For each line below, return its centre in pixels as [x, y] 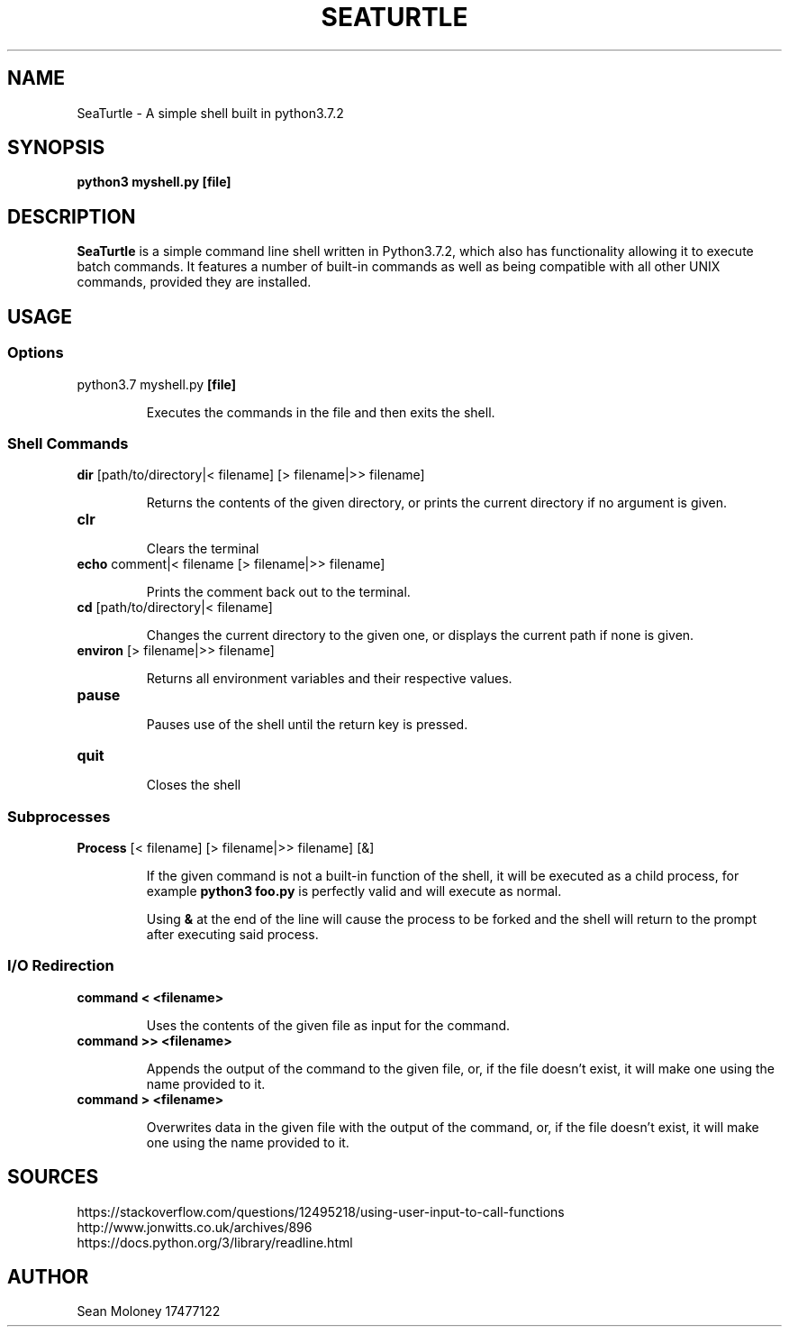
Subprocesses [59, 816]
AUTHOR [48, 1277]
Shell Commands [68, 443]
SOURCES [53, 1177]
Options [36, 353]
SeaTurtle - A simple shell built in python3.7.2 [210, 113]
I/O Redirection [61, 966]
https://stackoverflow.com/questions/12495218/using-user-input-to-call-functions [321, 1211]
